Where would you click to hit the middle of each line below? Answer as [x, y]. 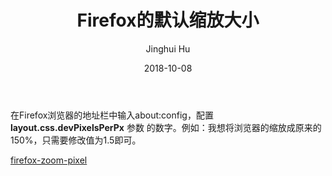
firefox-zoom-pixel [49, 160]
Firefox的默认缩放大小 [168, 20]
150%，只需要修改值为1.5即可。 [76, 140]
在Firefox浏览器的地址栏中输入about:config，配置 [112, 115]
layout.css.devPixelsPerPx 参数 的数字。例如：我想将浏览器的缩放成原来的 [166, 127]
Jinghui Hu [168, 48]
